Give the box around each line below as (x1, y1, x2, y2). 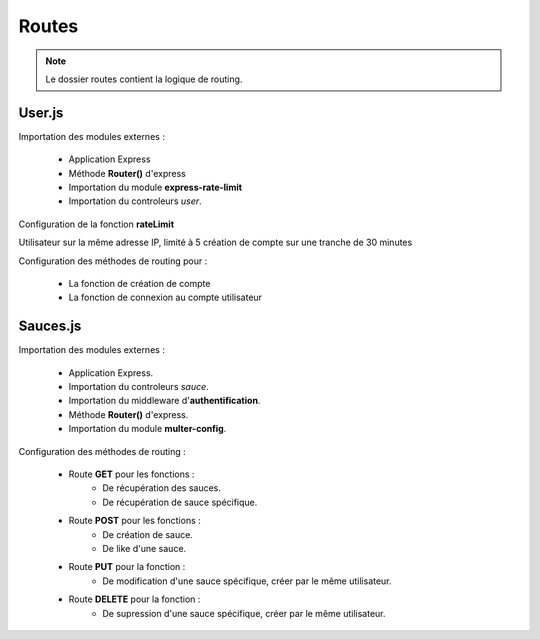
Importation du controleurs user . (68, 195, 202, 207)
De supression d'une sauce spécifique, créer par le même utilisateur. (102, 607, 386, 619)
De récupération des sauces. (102, 482, 222, 494)
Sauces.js (18, 318, 82, 335)
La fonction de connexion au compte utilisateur (68, 291, 263, 304)
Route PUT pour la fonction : (68, 561, 186, 573)
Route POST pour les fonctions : (68, 515, 202, 527)
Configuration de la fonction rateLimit (18, 218, 175, 230)
